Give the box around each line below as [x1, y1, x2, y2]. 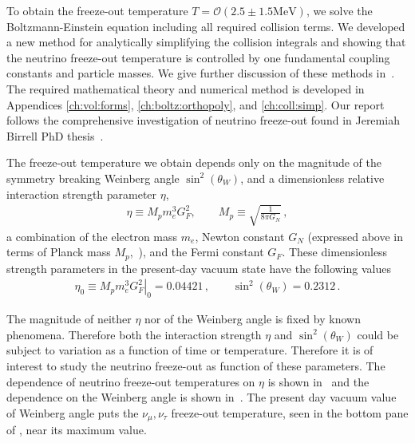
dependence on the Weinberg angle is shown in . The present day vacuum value [6, 389, 397, 405]
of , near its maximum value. [6, 421, 147, 438]
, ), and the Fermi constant [129, 243, 264, 260]
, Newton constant [195, 227, 285, 244]
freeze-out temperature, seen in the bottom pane [171, 404, 409, 421]
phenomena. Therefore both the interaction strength [6, 326, 262, 342]
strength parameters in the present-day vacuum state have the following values [6, 259, 391, 276]
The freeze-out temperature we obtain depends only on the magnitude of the [6, 154, 381, 171]
